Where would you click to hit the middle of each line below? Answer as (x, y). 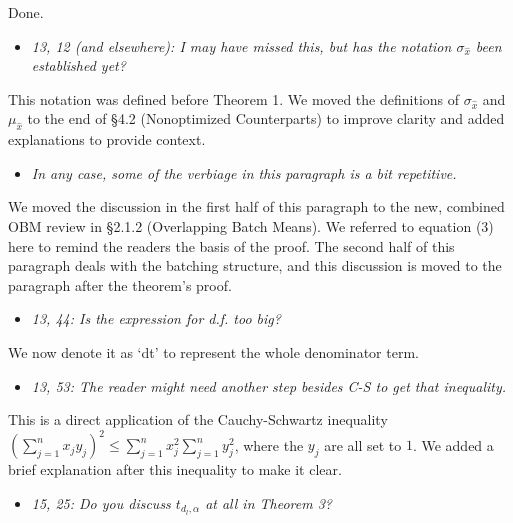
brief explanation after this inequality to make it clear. (175, 469)
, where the (269, 444)
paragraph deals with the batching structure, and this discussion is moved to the (255, 265)
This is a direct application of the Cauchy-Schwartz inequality (198, 419)
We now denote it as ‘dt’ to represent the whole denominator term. (213, 351)
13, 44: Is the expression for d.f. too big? (156, 318)
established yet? (78, 65)
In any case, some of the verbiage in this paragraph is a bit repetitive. (244, 172)
